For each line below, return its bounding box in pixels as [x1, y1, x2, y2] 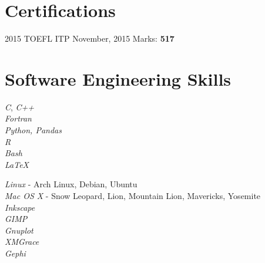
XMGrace [5, 235, 39, 248]
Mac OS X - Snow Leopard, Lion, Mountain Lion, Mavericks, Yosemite [5, 190, 261, 201]
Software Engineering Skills [5, 66, 232, 90]
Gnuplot [5, 224, 33, 236]
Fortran [5, 112, 32, 124]
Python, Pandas [5, 124, 62, 136]
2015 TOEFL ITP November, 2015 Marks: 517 [5, 32, 175, 45]
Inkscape [5, 201, 35, 213]
